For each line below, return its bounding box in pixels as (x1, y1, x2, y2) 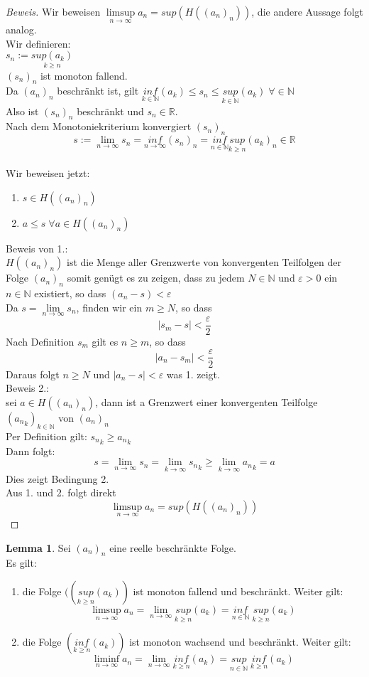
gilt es (92, 334, 119, 348)
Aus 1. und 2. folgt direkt (6, 485, 116, 500)
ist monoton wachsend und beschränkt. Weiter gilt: (129, 634, 351, 649)
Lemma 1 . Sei (6, 540, 71, 555)
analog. (6, 22, 37, 37)
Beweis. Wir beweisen (6, 4, 101, 18)
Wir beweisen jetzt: (6, 166, 90, 181)
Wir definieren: (6, 36, 71, 50)
